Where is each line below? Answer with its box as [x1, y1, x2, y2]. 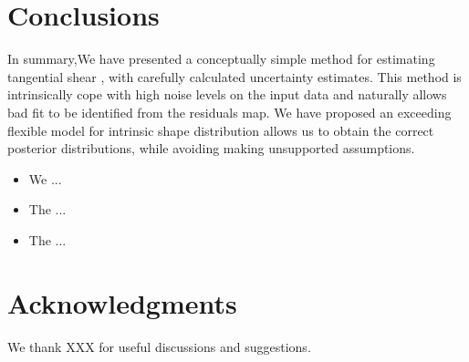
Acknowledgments [7, 284, 237, 321]
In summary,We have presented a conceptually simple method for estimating [7, 49, 435, 68]
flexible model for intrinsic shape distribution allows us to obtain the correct [7, 120, 434, 140]
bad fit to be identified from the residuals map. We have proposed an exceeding [7, 102, 452, 121]
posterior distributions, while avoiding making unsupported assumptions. [7, 139, 415, 158]
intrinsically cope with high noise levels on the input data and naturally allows [7, 85, 447, 104]
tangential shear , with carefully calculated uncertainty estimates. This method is [7, 67, 462, 86]
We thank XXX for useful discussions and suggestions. [7, 336, 311, 356]
